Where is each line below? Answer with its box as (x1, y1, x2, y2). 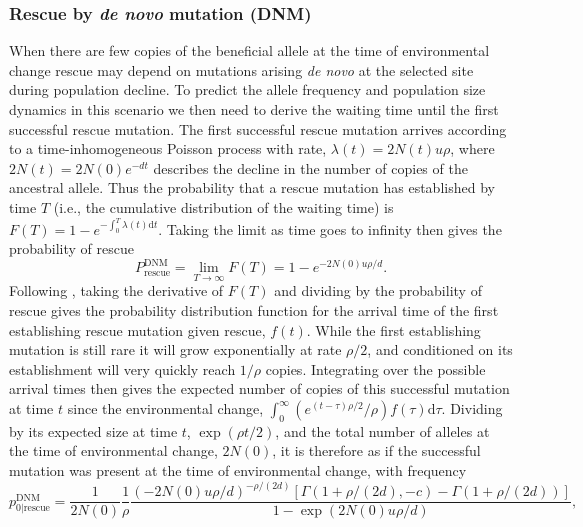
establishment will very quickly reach (9, 358, 236, 379)
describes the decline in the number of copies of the (153, 157, 468, 178)
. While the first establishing (306, 319, 481, 340)
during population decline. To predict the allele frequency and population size (9, 79, 486, 100)
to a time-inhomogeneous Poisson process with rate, (9, 138, 327, 159)
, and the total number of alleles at (275, 420, 490, 441)
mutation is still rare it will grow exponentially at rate (9, 339, 342, 360)
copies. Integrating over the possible (265, 358, 486, 379)
